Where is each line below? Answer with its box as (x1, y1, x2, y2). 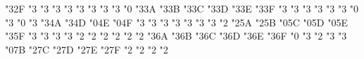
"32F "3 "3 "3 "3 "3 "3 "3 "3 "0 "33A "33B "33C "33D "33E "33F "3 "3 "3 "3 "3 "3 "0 (5, 1, 359, 15)
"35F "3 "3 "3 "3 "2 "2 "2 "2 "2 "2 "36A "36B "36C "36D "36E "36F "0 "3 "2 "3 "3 (5, 28, 347, 43)
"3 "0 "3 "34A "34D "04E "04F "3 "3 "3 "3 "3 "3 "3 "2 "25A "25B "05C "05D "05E (5, 15, 348, 29)
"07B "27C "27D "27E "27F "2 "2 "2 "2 (5, 42, 168, 56)
